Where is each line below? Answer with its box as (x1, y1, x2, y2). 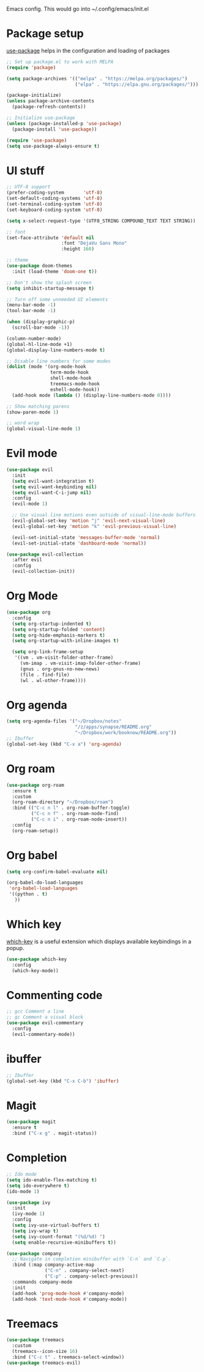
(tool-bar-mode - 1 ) (6, 308, 56, 314)
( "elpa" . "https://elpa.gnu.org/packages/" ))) (74, 81, 199, 88)
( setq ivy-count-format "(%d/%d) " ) (12, 1233, 105, 1240)
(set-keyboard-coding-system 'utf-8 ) (6, 207, 103, 213)
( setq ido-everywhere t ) (6, 1182, 70, 1189)
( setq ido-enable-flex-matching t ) (6, 1177, 97, 1183)
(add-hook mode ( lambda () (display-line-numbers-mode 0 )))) (12, 392, 172, 398)
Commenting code (6, 988, 103, 1002)
